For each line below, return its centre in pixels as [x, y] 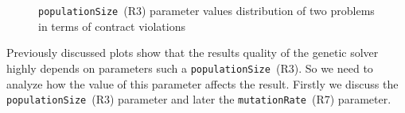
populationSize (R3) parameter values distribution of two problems [206, 10]
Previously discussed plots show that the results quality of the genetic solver [193, 53]
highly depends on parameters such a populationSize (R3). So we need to [190, 68]
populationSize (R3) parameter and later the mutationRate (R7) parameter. [199, 99]
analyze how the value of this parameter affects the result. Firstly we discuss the [202, 83]
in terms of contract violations [112, 26]
